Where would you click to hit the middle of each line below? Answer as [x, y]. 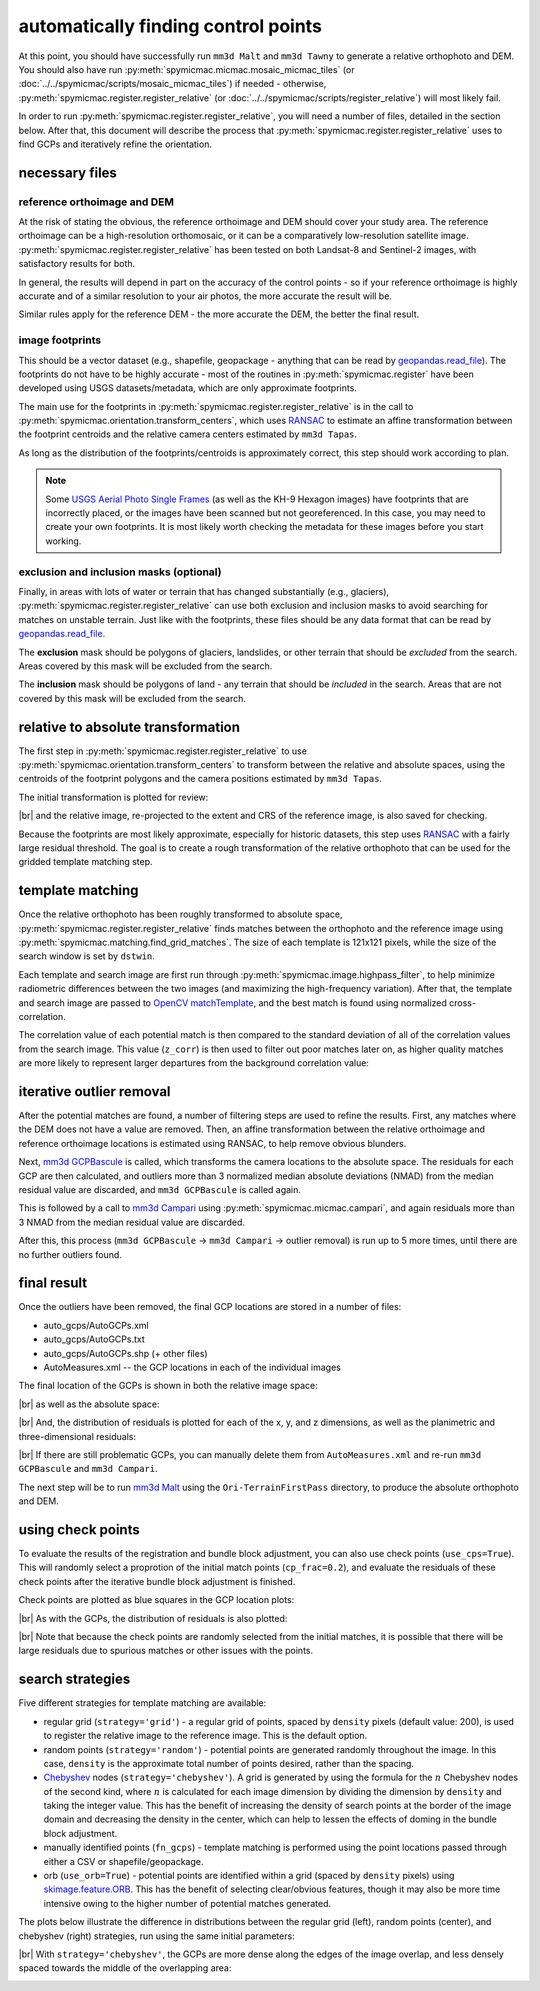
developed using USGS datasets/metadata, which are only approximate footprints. [187, 388]
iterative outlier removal [94, 1091]
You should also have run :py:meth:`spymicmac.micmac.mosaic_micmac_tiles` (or [186, 69]
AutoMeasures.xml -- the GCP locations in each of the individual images [192, 1367]
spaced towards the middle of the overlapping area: [125, 1968]
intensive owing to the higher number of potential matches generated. [187, 1903]
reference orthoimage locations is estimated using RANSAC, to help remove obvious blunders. [212, 1143]
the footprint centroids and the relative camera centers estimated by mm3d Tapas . [188, 434]
